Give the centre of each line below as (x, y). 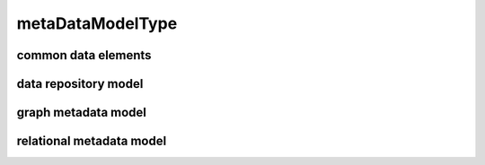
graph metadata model (82, 113)
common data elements (84, 55)
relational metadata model (92, 141)
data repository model (80, 84)
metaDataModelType (97, 23)
